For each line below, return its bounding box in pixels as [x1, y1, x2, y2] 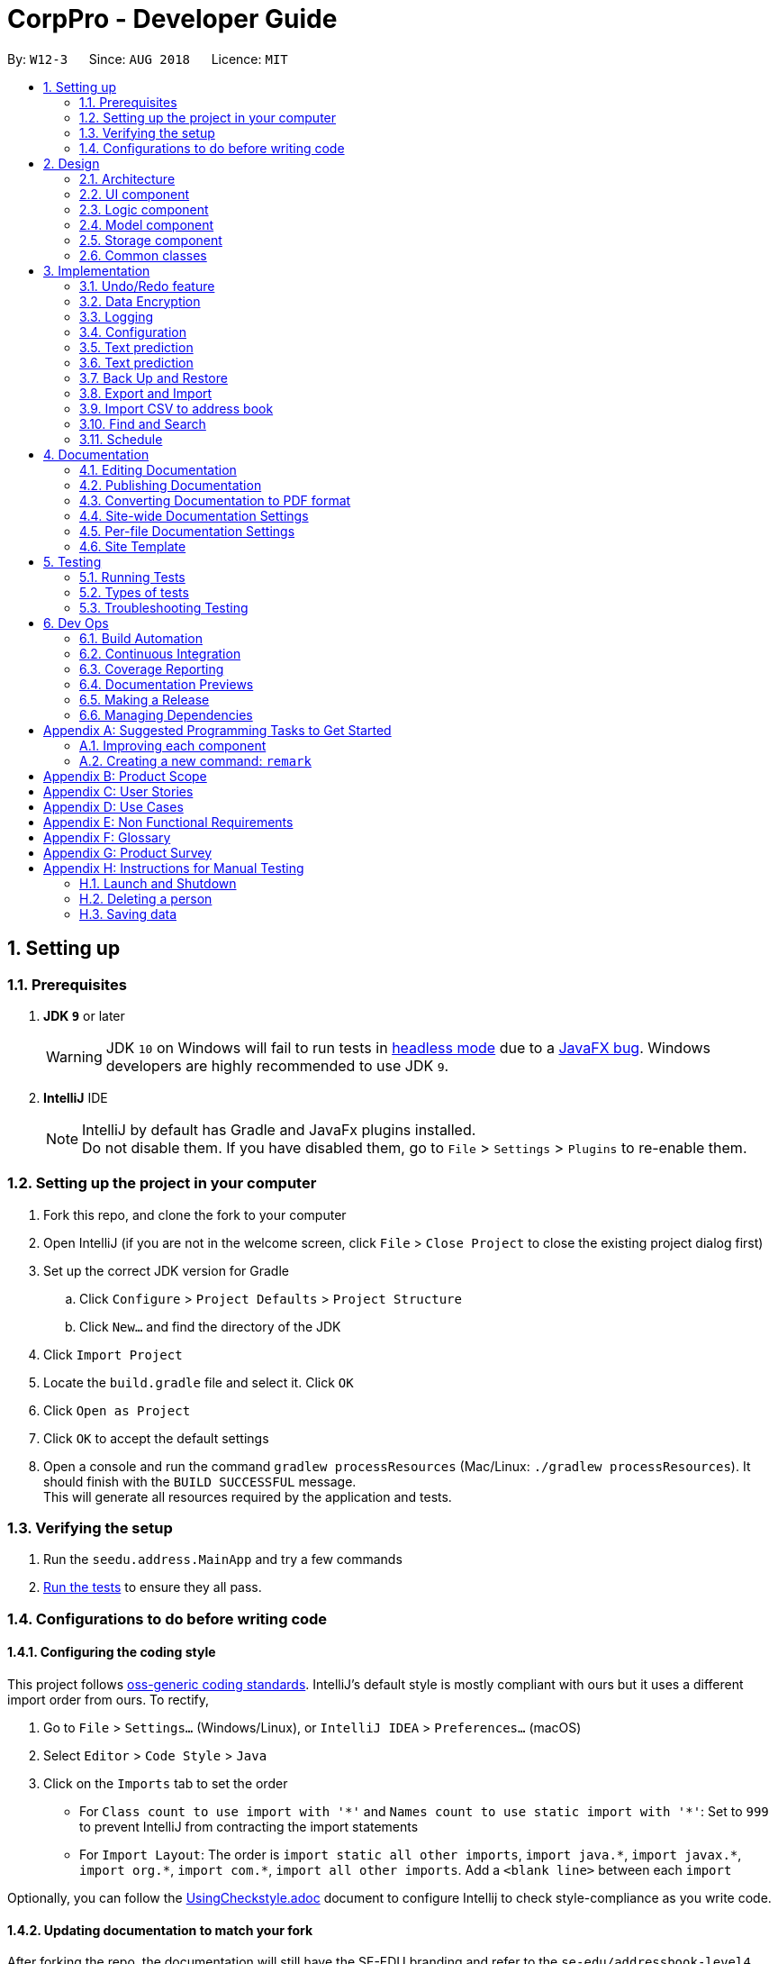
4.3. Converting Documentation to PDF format [79, 492, 351, 508]
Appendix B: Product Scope [43, 768, 207, 784]
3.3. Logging [79, 308, 154, 324]
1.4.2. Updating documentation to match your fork [7, 1922, 313, 1938]
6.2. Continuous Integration [79, 645, 241, 661]
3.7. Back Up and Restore [79, 369, 228, 386]
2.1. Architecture [79, 170, 176, 186]
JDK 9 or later [43, 1007, 125, 1023]
